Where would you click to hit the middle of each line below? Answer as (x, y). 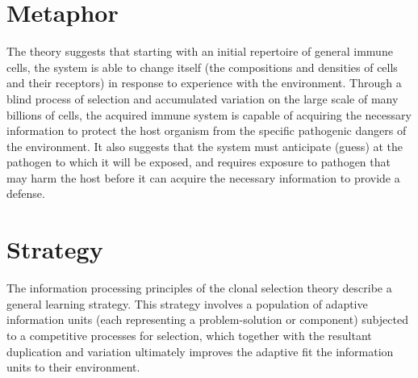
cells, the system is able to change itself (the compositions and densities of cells (202, 67)
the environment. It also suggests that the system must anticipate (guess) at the (205, 146)
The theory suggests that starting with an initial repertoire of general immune (200, 51)
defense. (26, 193)
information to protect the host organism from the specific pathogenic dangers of (207, 130)
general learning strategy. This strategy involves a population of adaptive (187, 303)
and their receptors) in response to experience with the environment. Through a (204, 83)
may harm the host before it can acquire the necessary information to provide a (203, 177)
